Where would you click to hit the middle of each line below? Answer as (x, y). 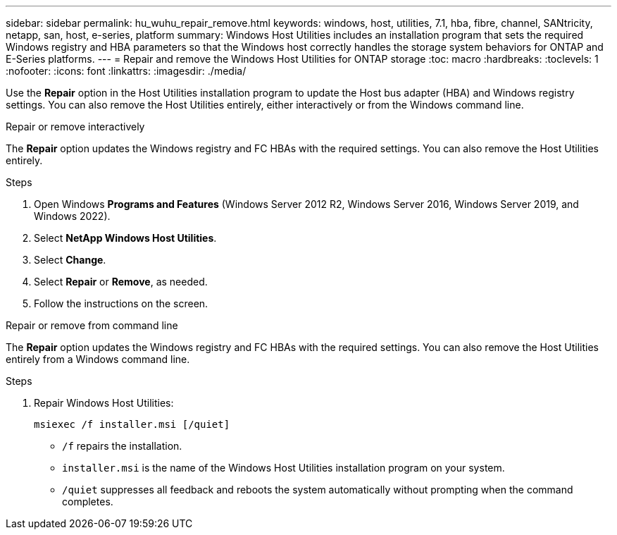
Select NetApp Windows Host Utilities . (125, 238)
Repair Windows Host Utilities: (104, 403)
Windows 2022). (72, 216)
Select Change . (70, 260)
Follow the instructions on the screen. (121, 303)
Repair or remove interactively (75, 127)
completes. (88, 502)
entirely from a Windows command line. (98, 359)
